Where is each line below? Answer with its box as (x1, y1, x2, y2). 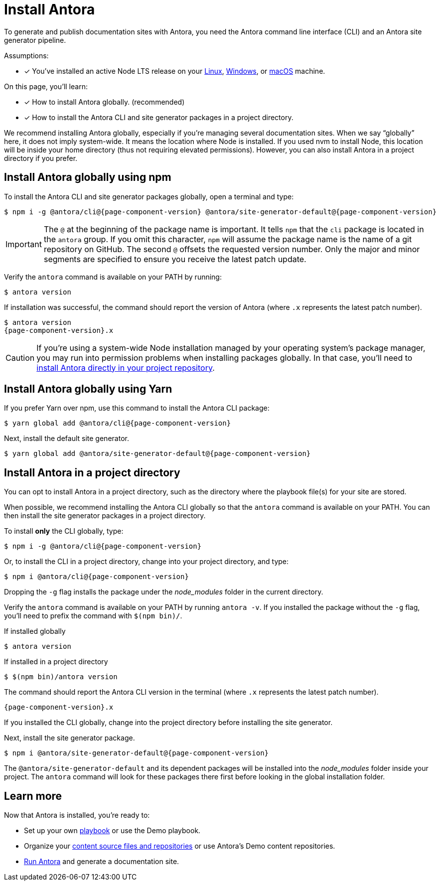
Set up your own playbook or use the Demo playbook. (24, 826, 201, 835)
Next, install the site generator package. (4, 734, 135, 742)
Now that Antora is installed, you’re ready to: (4, 811, 150, 820)
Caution (5, 352, 35, 363)
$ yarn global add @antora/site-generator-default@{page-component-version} (4, 449, 311, 458)
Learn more (4, 789, 62, 802)
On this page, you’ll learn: (4, 82, 88, 91)
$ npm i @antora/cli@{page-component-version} (4, 573, 189, 581)
